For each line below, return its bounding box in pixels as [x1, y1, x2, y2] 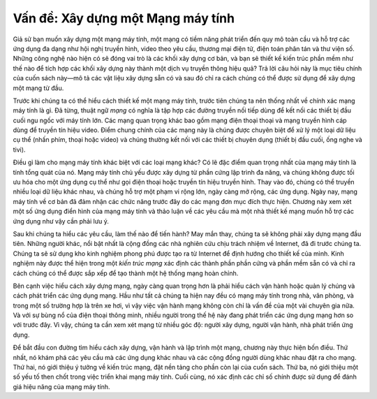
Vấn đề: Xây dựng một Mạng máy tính [13, 10, 235, 26]
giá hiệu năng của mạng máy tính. [13, 382, 111, 391]
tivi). [13, 145, 26, 154]
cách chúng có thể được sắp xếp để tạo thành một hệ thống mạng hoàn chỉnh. [13, 269, 239, 277]
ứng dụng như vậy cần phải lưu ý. [13, 217, 110, 225]
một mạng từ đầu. [13, 84, 64, 92]
